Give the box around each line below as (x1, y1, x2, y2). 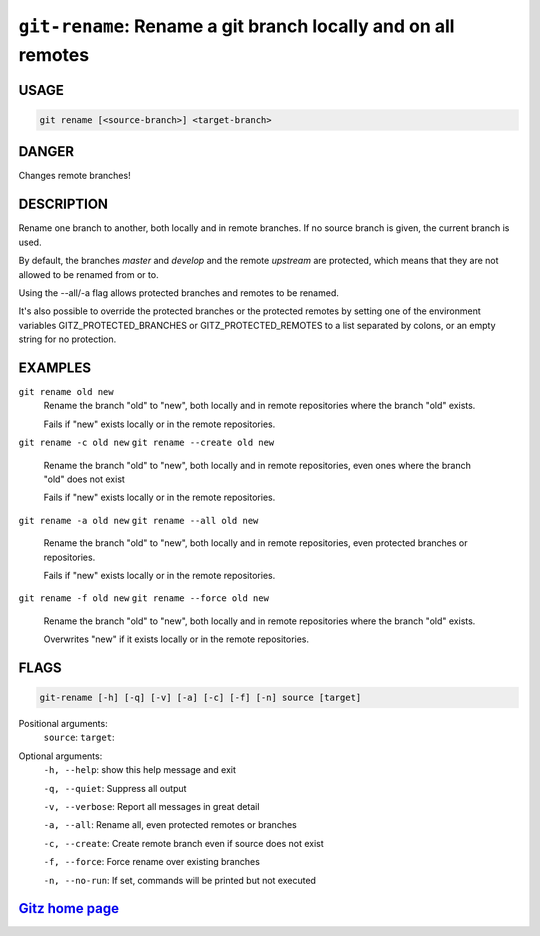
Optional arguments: (18, 750, 103, 762)
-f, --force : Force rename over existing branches (43, 856, 260, 868)
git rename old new (18, 386, 114, 397)
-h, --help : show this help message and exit (43, 764, 237, 776)
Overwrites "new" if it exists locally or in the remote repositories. (43, 633, 310, 645)
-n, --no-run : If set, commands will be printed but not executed (43, 874, 317, 886)
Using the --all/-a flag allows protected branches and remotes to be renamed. (18, 286, 339, 299)
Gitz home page (18, 900, 120, 917)
